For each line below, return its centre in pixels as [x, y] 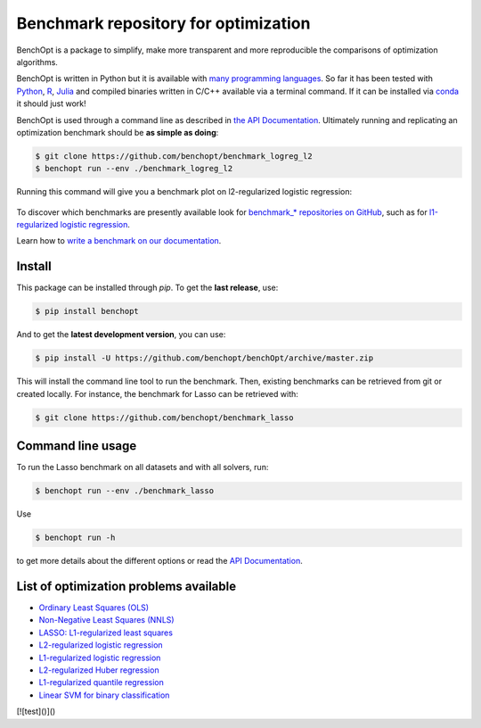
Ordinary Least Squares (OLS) [94, 608]
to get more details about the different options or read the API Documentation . [159, 561]
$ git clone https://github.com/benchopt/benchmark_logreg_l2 [174, 156]
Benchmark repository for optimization [163, 23]
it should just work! [51, 103]
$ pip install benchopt [87, 311]
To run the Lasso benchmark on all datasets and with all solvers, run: [143, 467]
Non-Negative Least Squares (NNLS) [106, 620]
